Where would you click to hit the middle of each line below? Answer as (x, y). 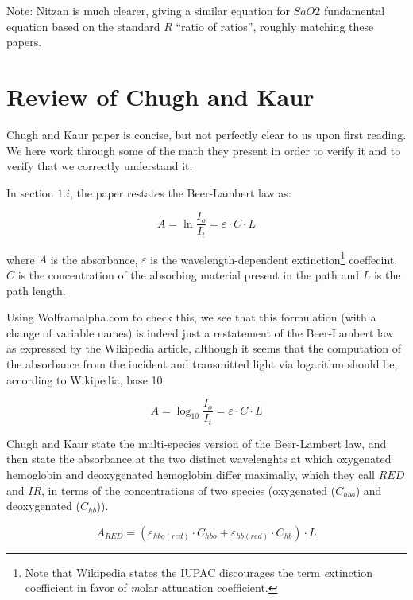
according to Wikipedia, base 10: (86, 379)
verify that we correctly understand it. (100, 166)
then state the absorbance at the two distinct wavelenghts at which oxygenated (199, 459)
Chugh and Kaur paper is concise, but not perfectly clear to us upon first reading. (206, 134)
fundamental (354, 10)
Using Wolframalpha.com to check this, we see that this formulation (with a (191, 317)
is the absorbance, (94, 259)
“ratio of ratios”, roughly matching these (275, 26)
